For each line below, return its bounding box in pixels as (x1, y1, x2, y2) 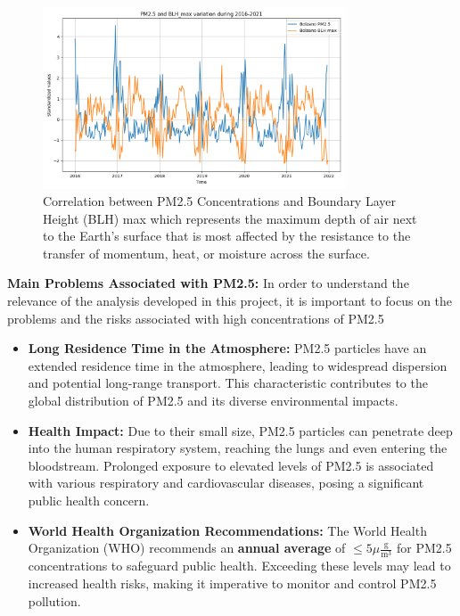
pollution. (28, 591, 81, 610)
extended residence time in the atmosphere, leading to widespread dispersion (28, 356, 448, 374)
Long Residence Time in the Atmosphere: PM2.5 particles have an (28, 339, 427, 357)
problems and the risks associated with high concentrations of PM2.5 (7, 308, 384, 327)
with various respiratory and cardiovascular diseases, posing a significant (28, 473, 424, 492)
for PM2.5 (397, 538, 452, 557)
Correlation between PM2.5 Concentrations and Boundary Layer (43, 192, 396, 210)
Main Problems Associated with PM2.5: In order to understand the (7, 274, 409, 292)
